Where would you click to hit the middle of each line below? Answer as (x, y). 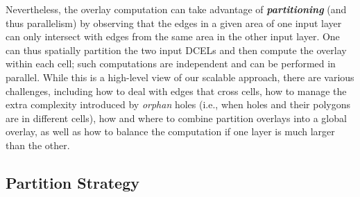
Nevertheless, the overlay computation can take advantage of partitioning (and (176, 9)
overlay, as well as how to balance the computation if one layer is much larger (170, 131)
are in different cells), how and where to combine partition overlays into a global (176, 118)
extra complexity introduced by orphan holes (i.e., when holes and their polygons (178, 104)
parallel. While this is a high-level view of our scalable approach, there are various (180, 77)
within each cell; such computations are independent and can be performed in (171, 63)
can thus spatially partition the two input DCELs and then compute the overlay (176, 50)
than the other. (38, 145)
